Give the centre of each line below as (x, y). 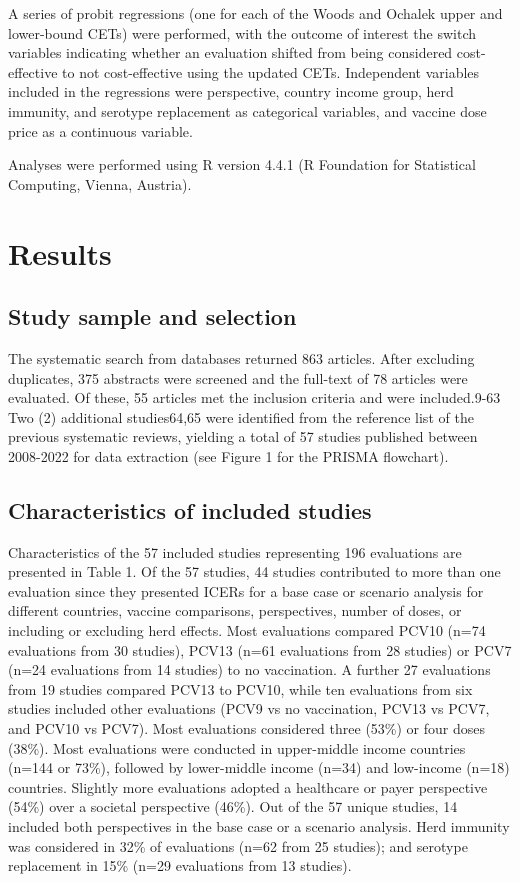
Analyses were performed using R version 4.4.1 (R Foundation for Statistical (242, 164)
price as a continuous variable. (100, 130)
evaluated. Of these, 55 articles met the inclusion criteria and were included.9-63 (254, 397)
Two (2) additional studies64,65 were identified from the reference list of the (241, 416)
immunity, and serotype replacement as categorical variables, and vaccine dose (247, 110)
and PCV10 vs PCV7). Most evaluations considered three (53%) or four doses (246, 728)
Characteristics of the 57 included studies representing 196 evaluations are (235, 551)
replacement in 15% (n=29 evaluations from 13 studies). (180, 865)
